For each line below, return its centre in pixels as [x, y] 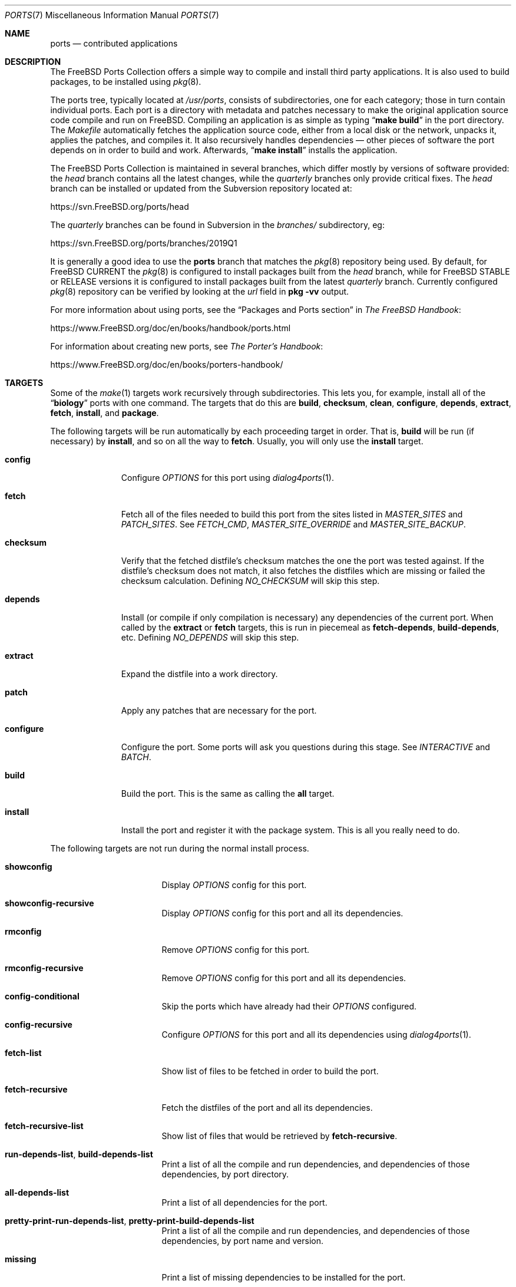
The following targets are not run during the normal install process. [180, 848]
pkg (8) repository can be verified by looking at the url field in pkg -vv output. [200, 291]
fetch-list [23, 1053]
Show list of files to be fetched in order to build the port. [270, 1071]
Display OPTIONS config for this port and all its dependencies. [282, 913]
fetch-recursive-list [44, 1126]
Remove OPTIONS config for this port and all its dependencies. [284, 978]
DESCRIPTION [33, 62]
